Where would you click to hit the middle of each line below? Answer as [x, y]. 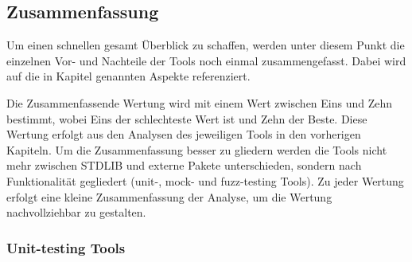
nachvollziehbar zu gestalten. [76, 212]
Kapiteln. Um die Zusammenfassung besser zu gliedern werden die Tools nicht [197, 149]
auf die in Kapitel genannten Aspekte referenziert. [128, 76]
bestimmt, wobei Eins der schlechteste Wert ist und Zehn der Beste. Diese [187, 118]
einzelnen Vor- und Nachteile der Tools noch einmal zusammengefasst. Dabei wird [206, 60]
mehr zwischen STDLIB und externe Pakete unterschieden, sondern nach [184, 165]
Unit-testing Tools [66, 247]
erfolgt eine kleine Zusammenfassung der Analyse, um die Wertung [169, 196]
